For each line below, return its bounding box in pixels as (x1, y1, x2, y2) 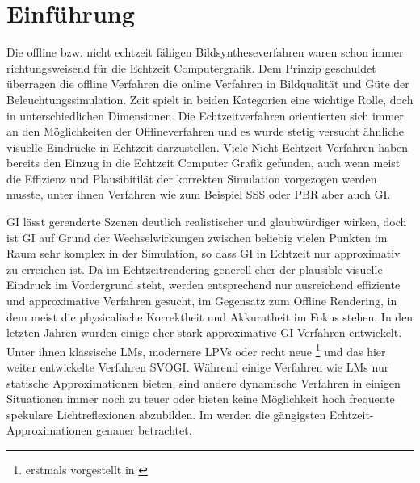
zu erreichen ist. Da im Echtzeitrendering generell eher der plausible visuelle (6, 260, 383, 277)
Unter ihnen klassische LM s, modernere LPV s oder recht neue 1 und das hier (6, 340, 386, 359)
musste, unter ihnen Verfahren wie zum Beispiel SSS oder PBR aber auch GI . (6, 186, 391, 203)
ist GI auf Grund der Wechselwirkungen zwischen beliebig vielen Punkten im (6, 229, 388, 246)
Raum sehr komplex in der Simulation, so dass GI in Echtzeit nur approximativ (6, 245, 401, 262)
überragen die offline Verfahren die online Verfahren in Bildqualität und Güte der (6, 75, 409, 92)
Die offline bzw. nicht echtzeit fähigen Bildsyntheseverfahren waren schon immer (6, 44, 404, 61)
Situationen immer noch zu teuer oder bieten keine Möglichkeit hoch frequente (6, 390, 395, 407)
